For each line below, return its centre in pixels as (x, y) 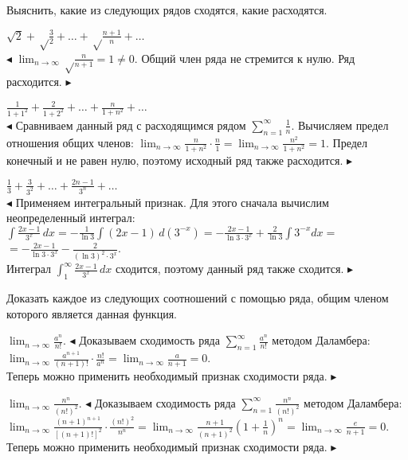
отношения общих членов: (70, 142)
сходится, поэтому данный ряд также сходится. (229, 269)
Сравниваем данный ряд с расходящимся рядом (131, 125)
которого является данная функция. (92, 313)
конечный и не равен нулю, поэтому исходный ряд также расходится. (175, 160)
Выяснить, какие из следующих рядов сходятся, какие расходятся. (167, 10)
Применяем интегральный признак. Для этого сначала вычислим (172, 202)
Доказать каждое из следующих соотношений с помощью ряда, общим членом (198, 298)
